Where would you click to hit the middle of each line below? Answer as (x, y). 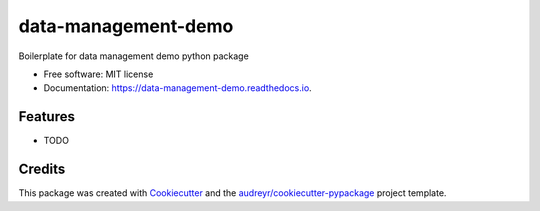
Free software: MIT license (98, 74)
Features (46, 116)
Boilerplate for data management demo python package (133, 56)
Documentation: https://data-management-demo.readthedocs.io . (177, 88)
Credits (42, 169)
